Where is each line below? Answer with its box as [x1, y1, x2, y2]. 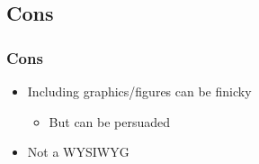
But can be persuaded [49, 112, 171, 131]
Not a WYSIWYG [27, 142, 129, 161]
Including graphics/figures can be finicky [27, 82, 252, 100]
